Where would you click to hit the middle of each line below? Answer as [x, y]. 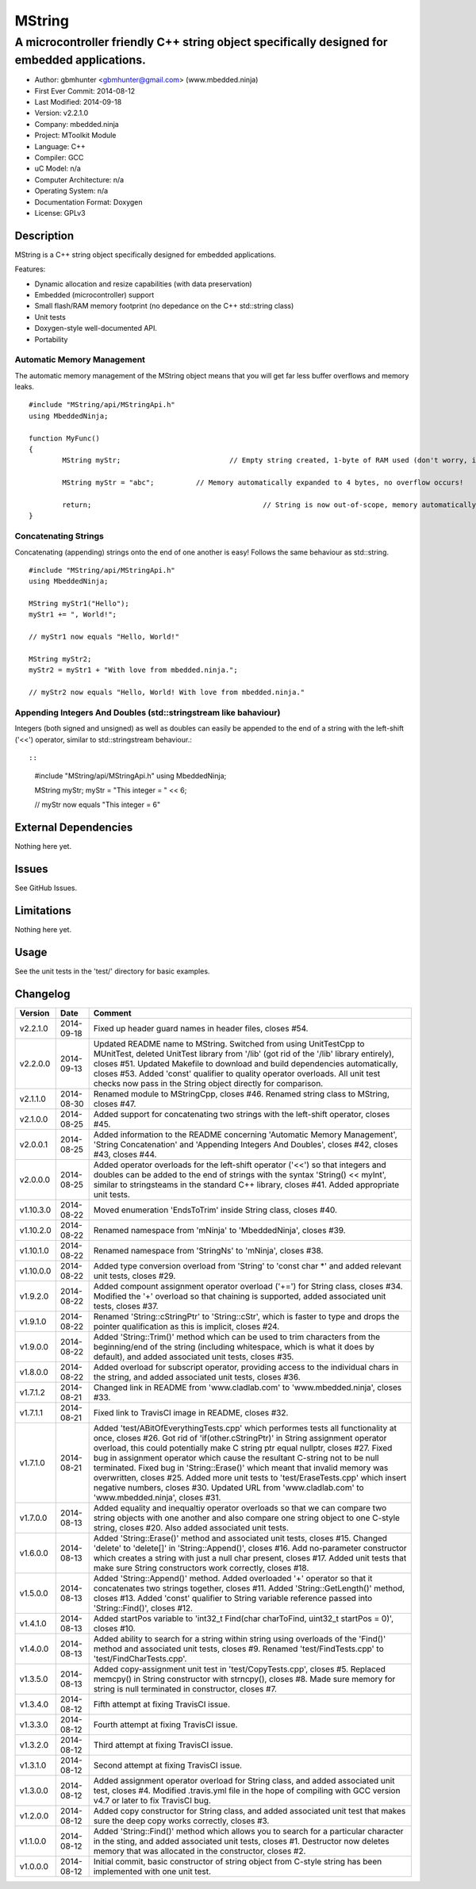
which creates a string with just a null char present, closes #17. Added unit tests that [250, 1557]
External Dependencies [74, 828]
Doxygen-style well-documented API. [96, 328]
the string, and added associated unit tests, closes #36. [197, 1376]
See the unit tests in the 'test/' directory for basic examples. [112, 971]
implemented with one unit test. [152, 1871]
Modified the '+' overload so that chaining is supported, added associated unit [240, 1296]
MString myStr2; [60, 659]
